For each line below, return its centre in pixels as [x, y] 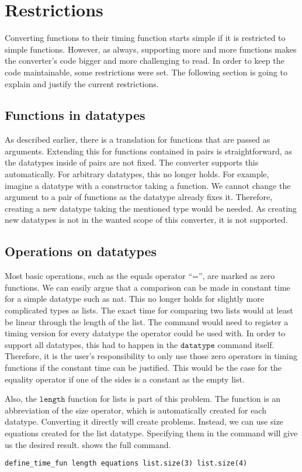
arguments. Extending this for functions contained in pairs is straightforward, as [148, 151]
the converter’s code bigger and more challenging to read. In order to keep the [145, 61]
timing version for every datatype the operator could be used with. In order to [145, 333]
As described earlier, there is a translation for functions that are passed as [138, 139]
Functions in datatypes [75, 115]
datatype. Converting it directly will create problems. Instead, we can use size [144, 421]
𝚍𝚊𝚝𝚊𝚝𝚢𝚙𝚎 [197, 345]
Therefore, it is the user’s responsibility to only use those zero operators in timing [151, 356]
